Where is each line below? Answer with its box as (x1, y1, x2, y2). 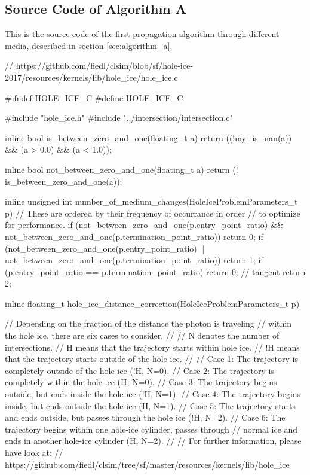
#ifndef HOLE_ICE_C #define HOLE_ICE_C (5, 91, 183, 103)
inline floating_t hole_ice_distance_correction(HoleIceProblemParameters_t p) (5, 297, 300, 309)
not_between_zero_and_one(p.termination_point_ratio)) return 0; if (5, 230, 263, 242)
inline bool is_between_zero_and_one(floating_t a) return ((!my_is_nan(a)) (5, 131, 292, 144)
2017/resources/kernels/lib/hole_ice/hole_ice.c (5, 71, 178, 83)
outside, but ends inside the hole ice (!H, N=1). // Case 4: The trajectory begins (5, 388, 301, 400)
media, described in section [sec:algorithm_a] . (5, 39, 173, 51)
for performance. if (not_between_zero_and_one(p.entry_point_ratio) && (5, 218, 284, 231)
